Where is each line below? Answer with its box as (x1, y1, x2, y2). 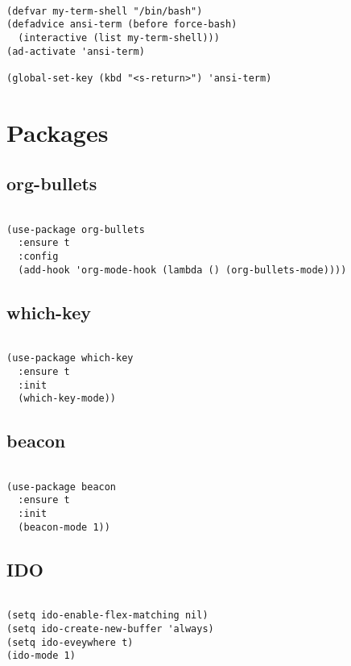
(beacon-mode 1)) (18, 521, 110, 533)
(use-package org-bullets (6, 223, 145, 235)
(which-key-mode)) (18, 393, 117, 405)
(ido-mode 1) (6, 650, 76, 662)
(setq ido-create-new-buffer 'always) (6, 622, 214, 635)
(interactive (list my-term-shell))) (18, 31, 220, 44)
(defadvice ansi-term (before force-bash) (6, 19, 237, 31)
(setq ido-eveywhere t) (6, 636, 134, 648)
